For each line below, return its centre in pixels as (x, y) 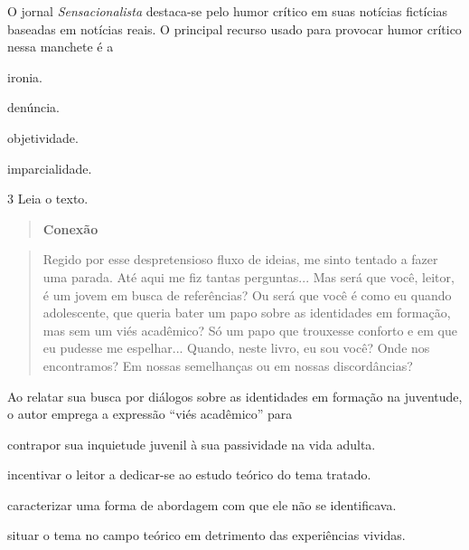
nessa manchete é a (61, 47)
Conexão (70, 228)
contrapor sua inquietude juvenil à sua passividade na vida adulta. (192, 444)
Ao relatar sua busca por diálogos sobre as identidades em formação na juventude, (235, 396)
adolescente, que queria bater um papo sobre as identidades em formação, (247, 313)
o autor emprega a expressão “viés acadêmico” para (150, 414)
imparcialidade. (50, 168)
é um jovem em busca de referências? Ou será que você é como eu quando (247, 294)
